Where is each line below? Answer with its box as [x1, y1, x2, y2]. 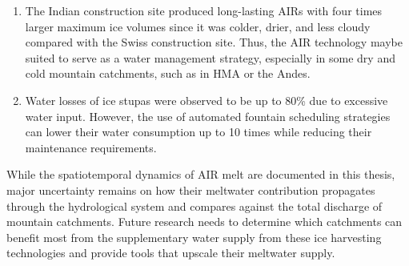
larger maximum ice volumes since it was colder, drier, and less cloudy [25, 18, 371, 34]
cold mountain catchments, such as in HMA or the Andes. [25, 65, 311, 82]
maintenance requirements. [25, 139, 157, 155]
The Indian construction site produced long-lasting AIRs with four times [25, 2, 383, 18]
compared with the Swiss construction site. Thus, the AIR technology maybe [25, 34, 403, 50]
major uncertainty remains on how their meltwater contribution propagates [6, 181, 375, 198]
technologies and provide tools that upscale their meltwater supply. [6, 244, 335, 261]
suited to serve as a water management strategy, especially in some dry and [25, 49, 395, 66]
